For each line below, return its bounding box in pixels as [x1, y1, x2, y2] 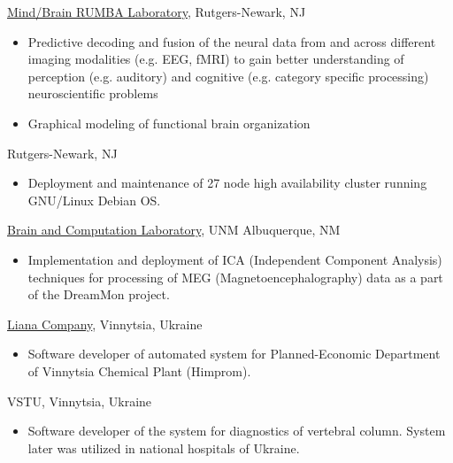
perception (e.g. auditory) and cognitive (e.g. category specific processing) [27, 66, 429, 85]
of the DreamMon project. [27, 285, 170, 304]
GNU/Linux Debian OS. [27, 190, 161, 209]
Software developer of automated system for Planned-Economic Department [27, 344, 441, 363]
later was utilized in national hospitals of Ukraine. [27, 438, 300, 457]
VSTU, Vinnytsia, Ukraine [7, 391, 152, 410]
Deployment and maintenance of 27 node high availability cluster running [27, 174, 427, 192]
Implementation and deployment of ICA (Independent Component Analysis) [27, 250, 442, 268]
